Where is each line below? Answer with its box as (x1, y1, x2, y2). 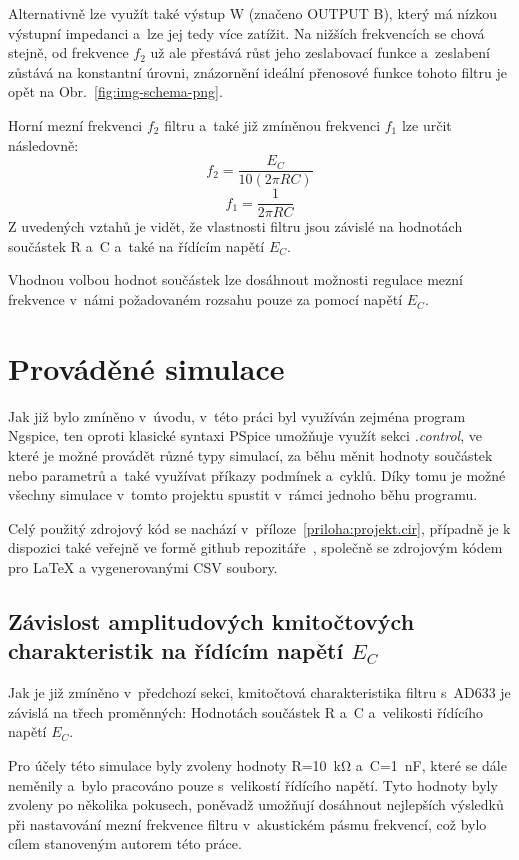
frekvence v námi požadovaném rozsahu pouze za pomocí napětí (8, 289, 403, 310)
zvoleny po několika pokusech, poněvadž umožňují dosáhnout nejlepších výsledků (8, 794, 504, 815)
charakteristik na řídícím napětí (8, 635, 344, 666)
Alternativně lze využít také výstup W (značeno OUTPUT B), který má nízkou (8, 3, 497, 23)
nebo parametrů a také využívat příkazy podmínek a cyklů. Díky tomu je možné (8, 464, 506, 485)
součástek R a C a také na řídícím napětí (8, 235, 265, 256)
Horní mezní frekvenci (8, 114, 143, 135)
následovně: (8, 134, 79, 155)
